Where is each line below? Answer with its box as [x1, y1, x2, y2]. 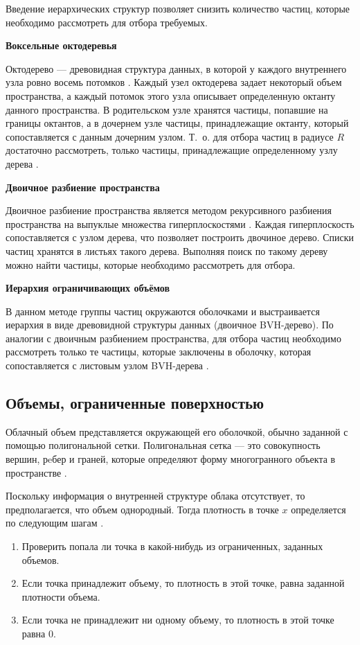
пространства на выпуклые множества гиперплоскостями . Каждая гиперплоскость [6, 216, 354, 231]
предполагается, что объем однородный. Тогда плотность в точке [6, 502, 279, 516]
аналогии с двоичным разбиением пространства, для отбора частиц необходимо [6, 330, 341, 345]
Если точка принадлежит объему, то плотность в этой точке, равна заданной [21, 576, 345, 590]
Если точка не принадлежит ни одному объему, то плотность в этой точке [21, 612, 334, 627]
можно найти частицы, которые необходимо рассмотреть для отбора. [6, 257, 296, 272]
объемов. [21, 552, 60, 567]
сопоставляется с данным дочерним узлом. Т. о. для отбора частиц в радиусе [6, 129, 334, 143]
